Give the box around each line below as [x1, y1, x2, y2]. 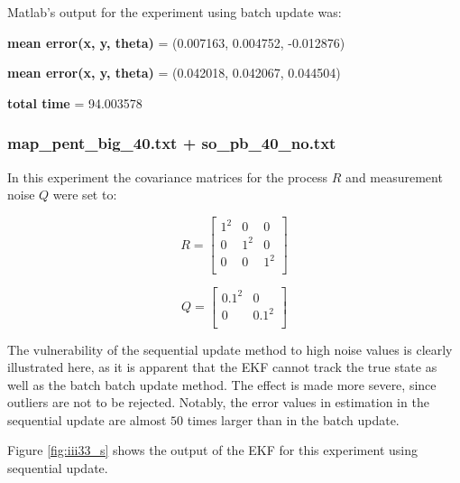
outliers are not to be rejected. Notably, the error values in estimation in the [7, 393, 429, 412]
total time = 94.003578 [7, 93, 143, 112]
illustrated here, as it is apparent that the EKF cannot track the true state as [7, 358, 437, 376]
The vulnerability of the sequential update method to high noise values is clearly [7, 339, 453, 358]
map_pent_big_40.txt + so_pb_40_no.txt [7, 132, 336, 154]
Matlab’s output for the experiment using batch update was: [7, 3, 342, 21]
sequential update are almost [7, 410, 167, 429]
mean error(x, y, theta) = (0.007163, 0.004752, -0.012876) [7, 33, 345, 51]
